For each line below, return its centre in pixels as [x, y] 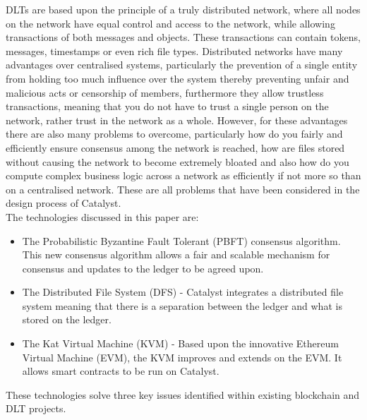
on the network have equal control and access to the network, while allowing [170, 23]
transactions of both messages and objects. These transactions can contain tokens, [183, 37]
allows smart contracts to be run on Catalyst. [121, 371]
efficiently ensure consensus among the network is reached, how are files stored [175, 147]
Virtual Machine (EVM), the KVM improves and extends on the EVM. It [182, 357]
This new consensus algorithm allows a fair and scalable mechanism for [176, 254]
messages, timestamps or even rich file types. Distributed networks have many [174, 50]
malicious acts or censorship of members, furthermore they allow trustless [165, 92]
